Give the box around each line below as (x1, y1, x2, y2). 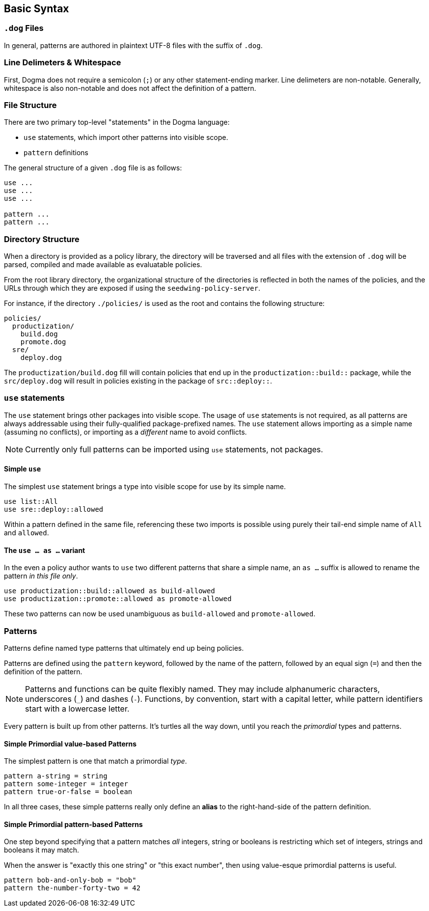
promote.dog (20, 338, 66, 346)
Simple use (4, 465, 41, 473)
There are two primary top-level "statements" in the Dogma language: (4, 118, 230, 127)
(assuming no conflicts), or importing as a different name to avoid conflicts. (4, 427, 247, 436)
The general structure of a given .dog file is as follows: (4, 164, 182, 172)
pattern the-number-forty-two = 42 (4, 884, 141, 892)
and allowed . (4, 528, 49, 537)
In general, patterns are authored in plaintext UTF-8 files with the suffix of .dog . (4, 41, 263, 50)
